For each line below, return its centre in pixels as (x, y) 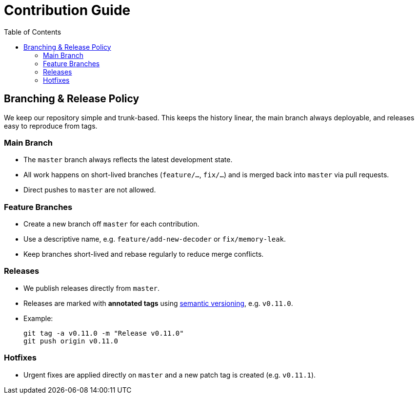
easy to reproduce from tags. (51, 126)
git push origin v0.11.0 (71, 341)
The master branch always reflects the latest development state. (128, 160)
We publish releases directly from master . (92, 288)
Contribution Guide (67, 10)
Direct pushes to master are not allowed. (90, 190)
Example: (38, 318)
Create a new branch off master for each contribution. (111, 224)
